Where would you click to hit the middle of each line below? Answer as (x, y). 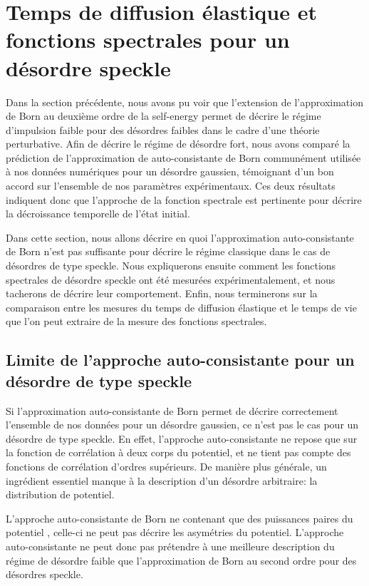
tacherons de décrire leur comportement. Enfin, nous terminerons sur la (162, 293)
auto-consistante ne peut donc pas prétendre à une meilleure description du (170, 546)
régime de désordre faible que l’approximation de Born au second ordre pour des (181, 560)
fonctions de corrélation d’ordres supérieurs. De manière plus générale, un (166, 466)
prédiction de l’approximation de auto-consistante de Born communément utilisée (183, 157)
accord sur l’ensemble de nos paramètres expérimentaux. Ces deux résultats (171, 186)
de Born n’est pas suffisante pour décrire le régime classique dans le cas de (168, 251)
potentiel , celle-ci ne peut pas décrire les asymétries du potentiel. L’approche (175, 532)
